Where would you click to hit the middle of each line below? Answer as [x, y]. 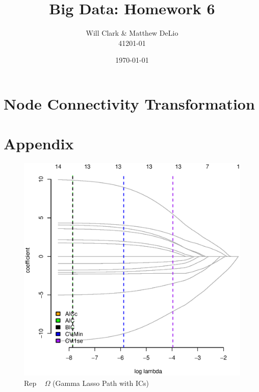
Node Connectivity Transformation [129, 103]
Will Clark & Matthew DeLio [132, 33]
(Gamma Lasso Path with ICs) [101, 383]
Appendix [39, 143]
